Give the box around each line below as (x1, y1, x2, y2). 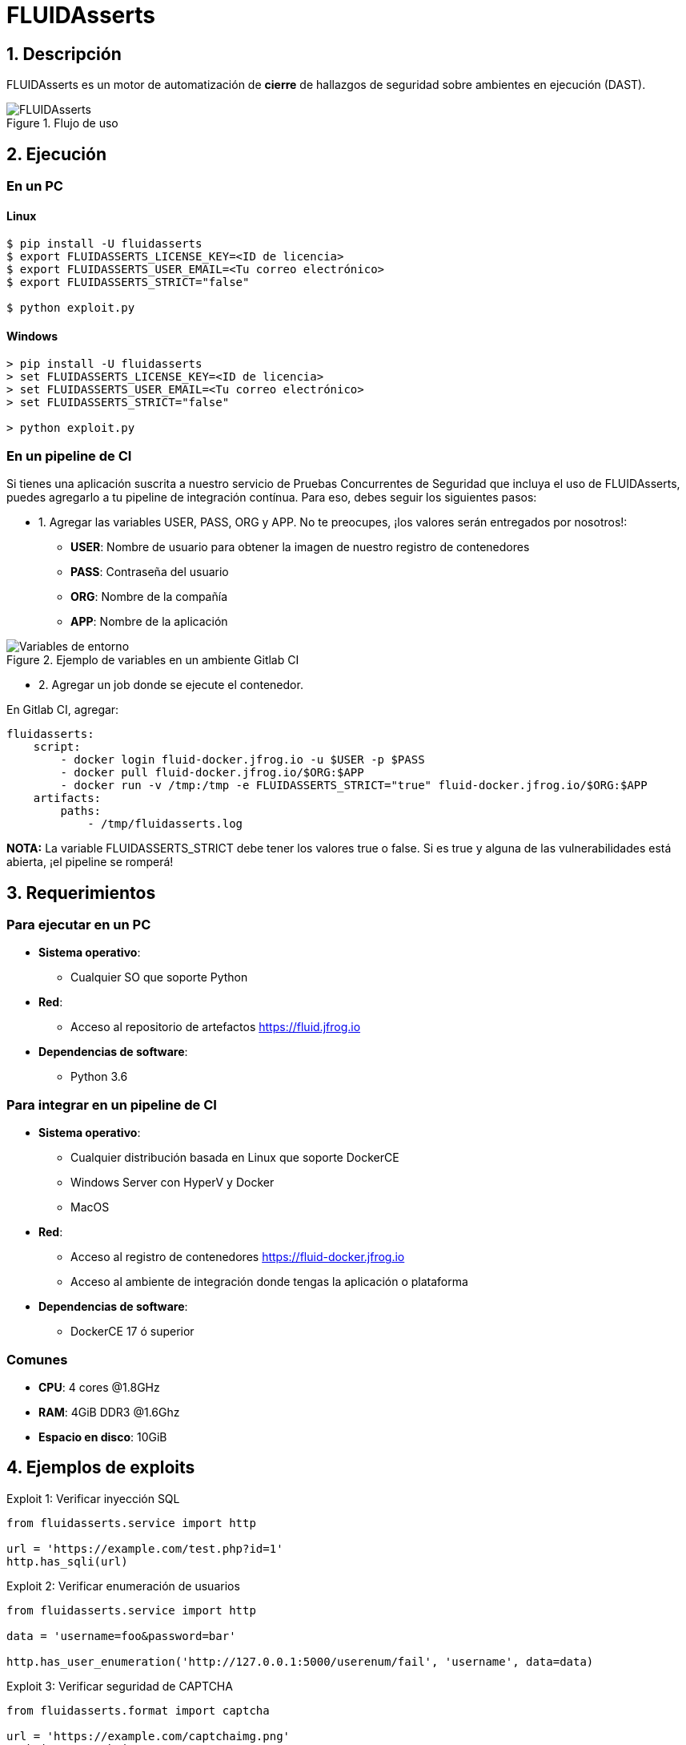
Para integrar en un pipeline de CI (6, 1096, 217, 1113)
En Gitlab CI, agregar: (6, 703, 119, 717)
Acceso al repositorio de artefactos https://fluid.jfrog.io (70, 1020, 361, 1034)
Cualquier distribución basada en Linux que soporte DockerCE (70, 1151, 399, 1165)
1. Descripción (6, 43, 122, 64)
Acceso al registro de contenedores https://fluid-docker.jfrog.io (70, 1250, 405, 1264)
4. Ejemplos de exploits (6, 1457, 195, 1478)
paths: (60, 804, 102, 818)
